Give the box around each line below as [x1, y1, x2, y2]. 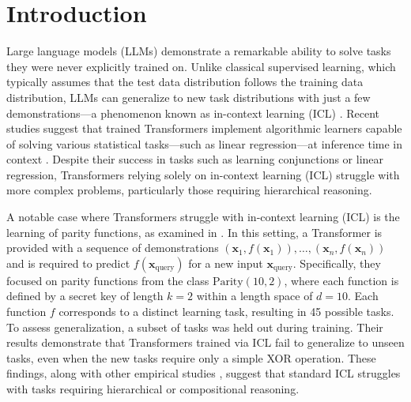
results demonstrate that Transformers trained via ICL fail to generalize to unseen [6, 334, 405, 351]
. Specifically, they [292, 254, 381, 271]
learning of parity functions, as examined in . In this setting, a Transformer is [6, 224, 383, 240]
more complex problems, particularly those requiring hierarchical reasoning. [6, 182, 372, 198]
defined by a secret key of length [6, 287, 164, 304]
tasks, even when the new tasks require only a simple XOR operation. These [6, 349, 376, 366]
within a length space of [196, 287, 313, 304]
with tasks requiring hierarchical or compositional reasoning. [6, 381, 300, 396]
